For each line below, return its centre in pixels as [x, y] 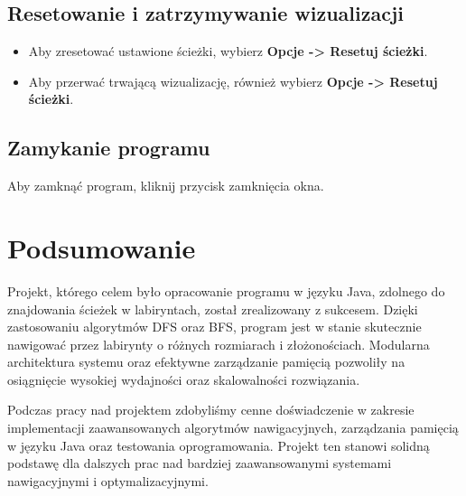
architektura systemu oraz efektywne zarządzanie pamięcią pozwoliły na [206, 362]
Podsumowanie [102, 247]
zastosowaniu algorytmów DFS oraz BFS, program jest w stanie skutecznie [214, 327]
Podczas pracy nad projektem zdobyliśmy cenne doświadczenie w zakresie [211, 410]
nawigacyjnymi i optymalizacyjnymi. [108, 480]
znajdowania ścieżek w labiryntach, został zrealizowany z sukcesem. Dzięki [213, 309]
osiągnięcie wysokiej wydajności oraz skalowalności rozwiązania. [184, 379]
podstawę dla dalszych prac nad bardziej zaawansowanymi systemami [200, 463]
